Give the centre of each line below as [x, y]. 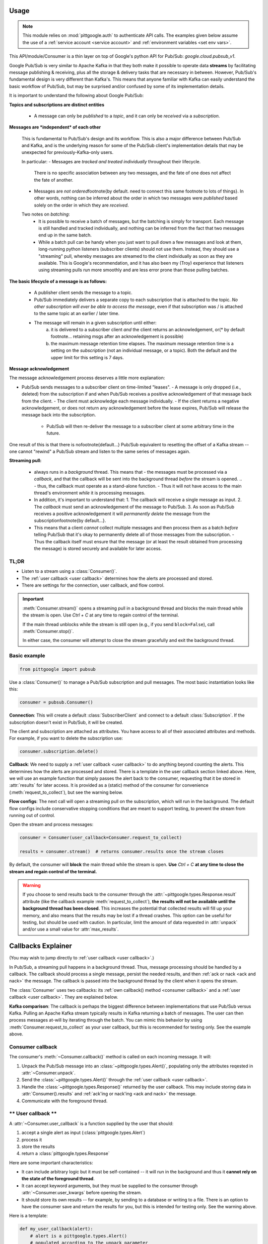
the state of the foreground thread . [58, 1179]
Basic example [27, 656]
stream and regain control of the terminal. [53, 871]
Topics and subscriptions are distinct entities [57, 104]
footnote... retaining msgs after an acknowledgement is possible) [117, 336]
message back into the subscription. [59, 415]
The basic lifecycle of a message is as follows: [58, 281]
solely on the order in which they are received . [81, 205]
